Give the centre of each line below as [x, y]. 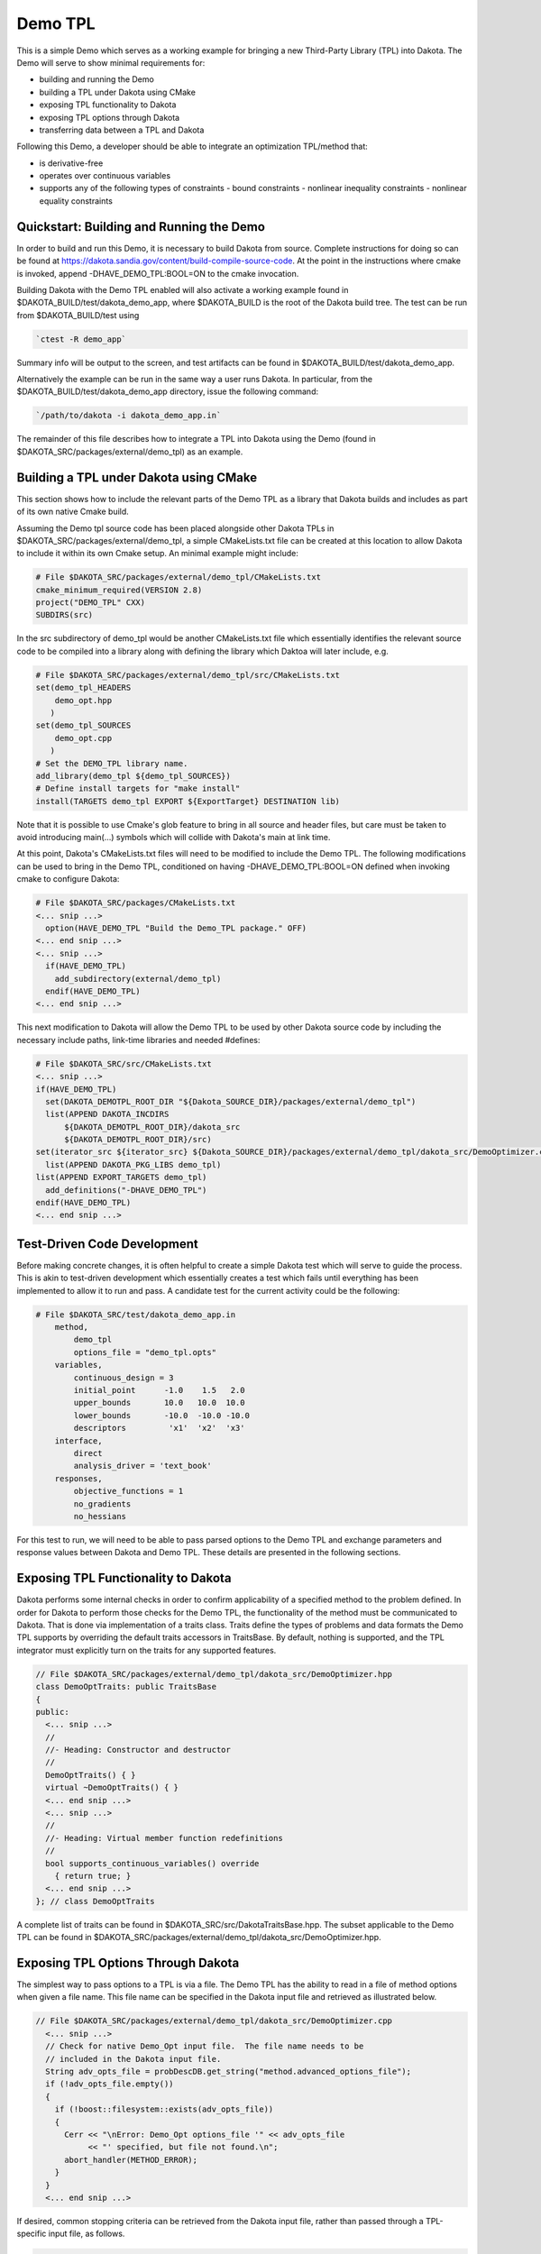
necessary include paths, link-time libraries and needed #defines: [138, 1040]
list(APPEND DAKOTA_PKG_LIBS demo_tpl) [133, 1164]
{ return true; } [93, 1876]
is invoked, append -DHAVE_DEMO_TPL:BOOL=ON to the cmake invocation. [158, 273]
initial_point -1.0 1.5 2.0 [159, 1390]
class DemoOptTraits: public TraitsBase [126, 1687]
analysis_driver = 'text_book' [142, 1466]
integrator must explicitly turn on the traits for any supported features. [147, 1650]
